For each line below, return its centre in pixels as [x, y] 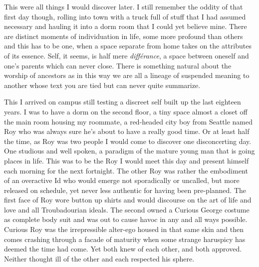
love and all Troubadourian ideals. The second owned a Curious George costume [127, 209]
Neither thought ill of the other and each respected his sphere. [99, 258]
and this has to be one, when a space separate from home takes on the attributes [128, 46]
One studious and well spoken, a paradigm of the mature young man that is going [129, 151]
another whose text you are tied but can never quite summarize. [102, 85]
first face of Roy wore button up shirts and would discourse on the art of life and [128, 200]
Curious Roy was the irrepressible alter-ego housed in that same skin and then [124, 229]
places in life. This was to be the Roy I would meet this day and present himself [127, 160]
